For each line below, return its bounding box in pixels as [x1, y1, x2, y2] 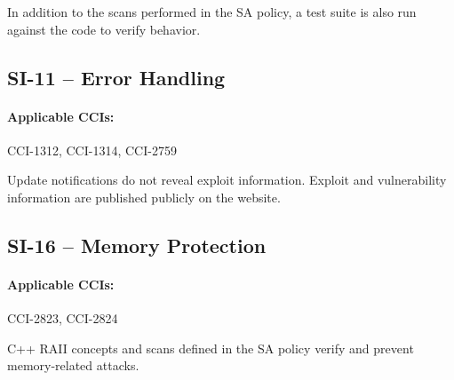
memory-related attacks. [7, 356, 139, 375]
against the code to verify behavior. [7, 20, 201, 38]
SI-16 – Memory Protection [7, 231, 267, 258]
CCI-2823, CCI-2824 [7, 309, 118, 328]
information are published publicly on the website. [7, 187, 281, 206]
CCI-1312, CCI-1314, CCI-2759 [7, 140, 177, 159]
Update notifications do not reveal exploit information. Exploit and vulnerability [7, 170, 447, 189]
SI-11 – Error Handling [7, 63, 226, 91]
